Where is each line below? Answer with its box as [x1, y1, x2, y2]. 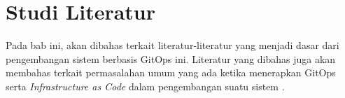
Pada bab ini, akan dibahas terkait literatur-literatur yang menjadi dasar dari [6, 38, 339, 52]
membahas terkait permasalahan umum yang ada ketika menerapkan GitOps [6, 65, 336, 80]
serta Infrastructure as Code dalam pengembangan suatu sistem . [6, 78, 285, 93]
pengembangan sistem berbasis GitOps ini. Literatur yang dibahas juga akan [6, 51, 336, 66]
